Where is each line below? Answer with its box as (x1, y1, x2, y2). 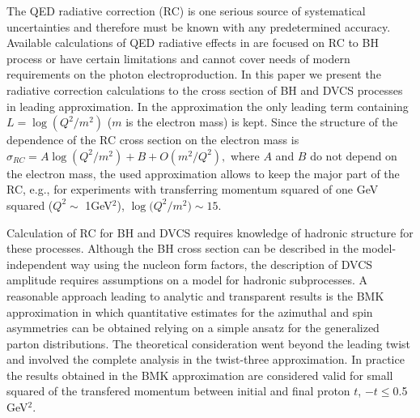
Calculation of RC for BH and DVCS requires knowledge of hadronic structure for (6, 224, 414, 241)
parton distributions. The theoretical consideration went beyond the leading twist (6, 335, 411, 352)
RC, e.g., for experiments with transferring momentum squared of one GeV (6, 181, 379, 198)
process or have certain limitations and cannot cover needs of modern (6, 49, 350, 66)
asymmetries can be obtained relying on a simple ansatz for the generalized (6, 319, 380, 336)
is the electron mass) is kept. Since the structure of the (125, 113, 398, 130)
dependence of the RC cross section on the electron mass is (6, 131, 299, 148)
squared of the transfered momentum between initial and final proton (6, 382, 350, 399)
